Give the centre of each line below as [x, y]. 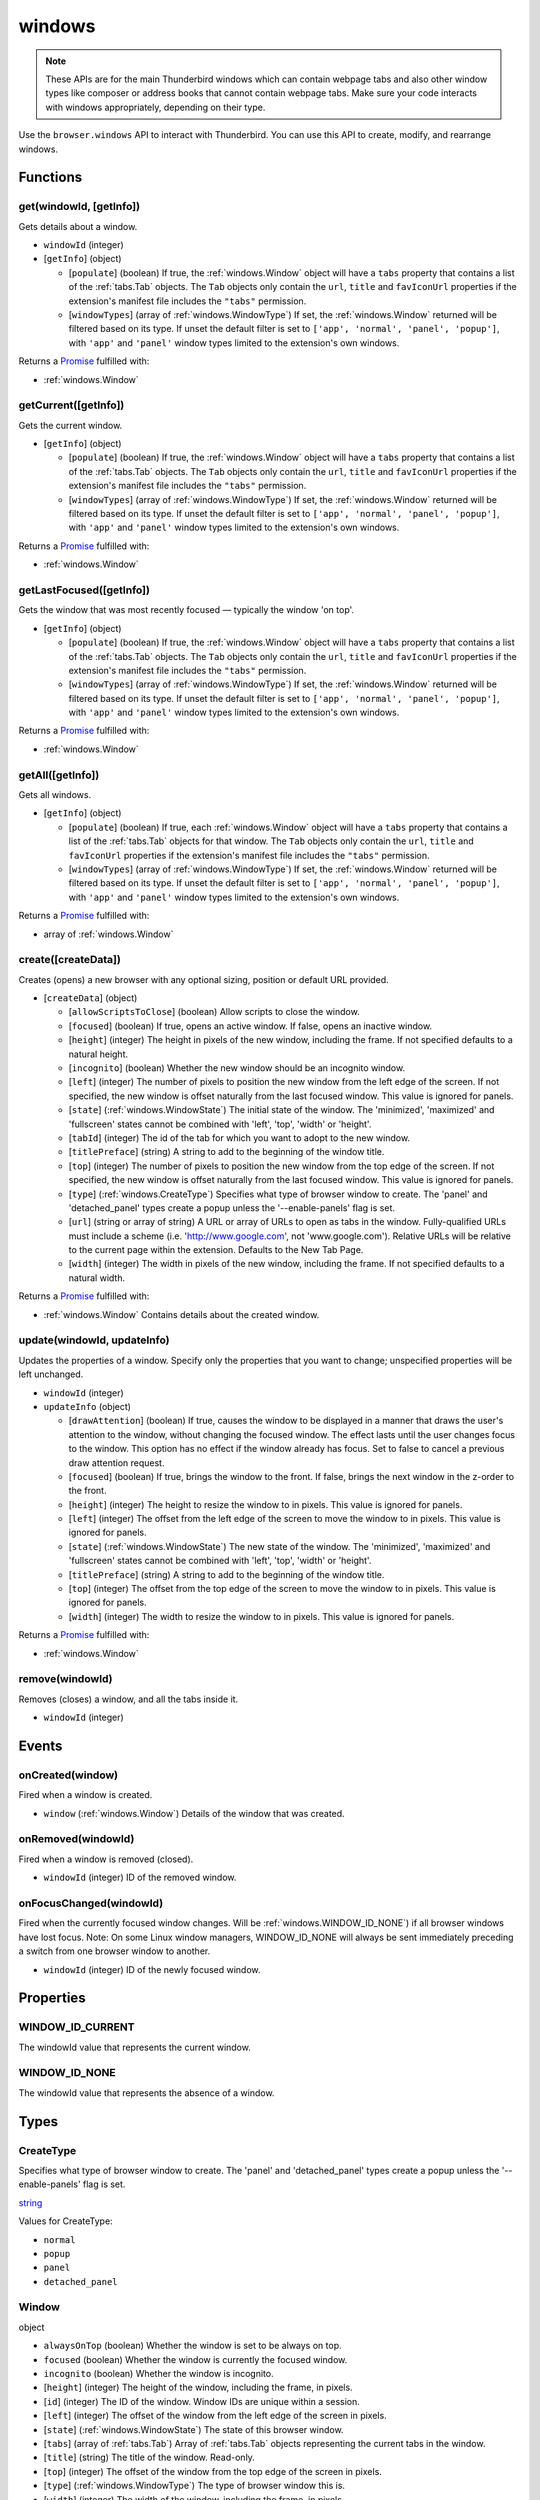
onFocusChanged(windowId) [91, 1903]
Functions [50, 177]
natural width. [96, 1277]
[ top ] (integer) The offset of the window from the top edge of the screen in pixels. [212, 2471]
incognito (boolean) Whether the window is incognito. [158, 2374]
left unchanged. [51, 1374]
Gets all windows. [55, 795]
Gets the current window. [70, 425]
